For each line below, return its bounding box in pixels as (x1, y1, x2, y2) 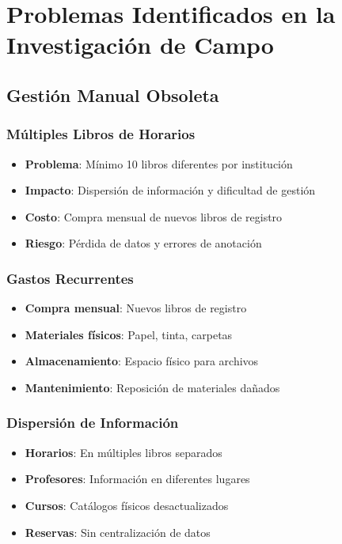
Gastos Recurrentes (6, 268, 134, 288)
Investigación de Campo (6, 28, 274, 61)
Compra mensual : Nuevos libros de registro (25, 300, 247, 316)
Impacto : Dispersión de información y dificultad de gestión (25, 182, 316, 198)
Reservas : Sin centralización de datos (25, 523, 211, 540)
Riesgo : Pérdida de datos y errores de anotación (25, 235, 262, 251)
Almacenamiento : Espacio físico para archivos (25, 353, 259, 369)
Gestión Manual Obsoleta (6, 82, 219, 107)
